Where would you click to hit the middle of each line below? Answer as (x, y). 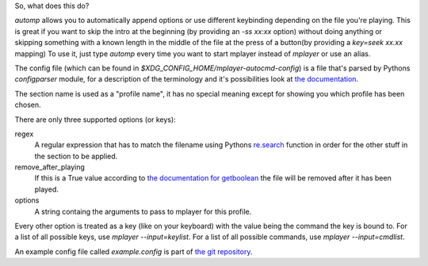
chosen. (28, 105)
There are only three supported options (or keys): (95, 120)
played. (46, 189)
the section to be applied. (76, 156)
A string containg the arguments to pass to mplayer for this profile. (143, 211)
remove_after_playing (50, 167)
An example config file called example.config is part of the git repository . (134, 251)
